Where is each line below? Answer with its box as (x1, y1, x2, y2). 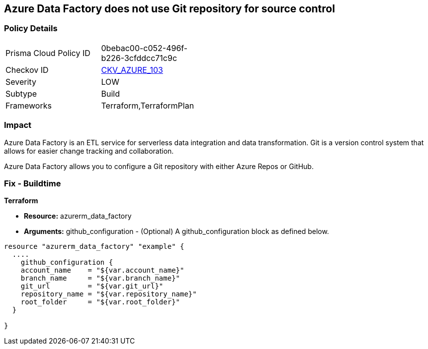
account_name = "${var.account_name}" (20, 266, 184, 275)
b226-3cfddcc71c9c (101, 53, 177, 63)
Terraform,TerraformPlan (101, 100, 194, 111)
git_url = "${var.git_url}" (20, 282, 164, 291)
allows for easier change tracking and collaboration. (4, 146, 174, 155)
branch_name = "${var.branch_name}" (20, 274, 180, 283)
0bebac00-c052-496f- (101, 43, 188, 53)
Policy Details (4, 23, 58, 34)
